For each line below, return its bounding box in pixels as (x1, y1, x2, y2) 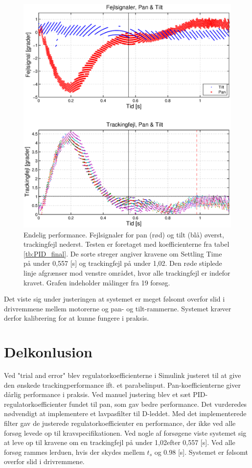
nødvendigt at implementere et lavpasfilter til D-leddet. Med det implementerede (4, 408, 247, 419)
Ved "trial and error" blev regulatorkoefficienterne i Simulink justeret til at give (4, 370, 241, 380)
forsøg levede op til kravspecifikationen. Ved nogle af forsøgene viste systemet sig (4, 427, 247, 438)
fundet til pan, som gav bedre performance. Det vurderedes (69, 398, 247, 409)
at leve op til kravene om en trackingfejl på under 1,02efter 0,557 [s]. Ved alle (4, 437, 235, 447)
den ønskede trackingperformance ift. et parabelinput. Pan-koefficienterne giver (4, 379, 241, 390)
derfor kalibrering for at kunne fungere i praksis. (4, 313, 149, 323)
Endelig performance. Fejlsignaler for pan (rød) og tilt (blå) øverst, (23, 229, 224, 239)
